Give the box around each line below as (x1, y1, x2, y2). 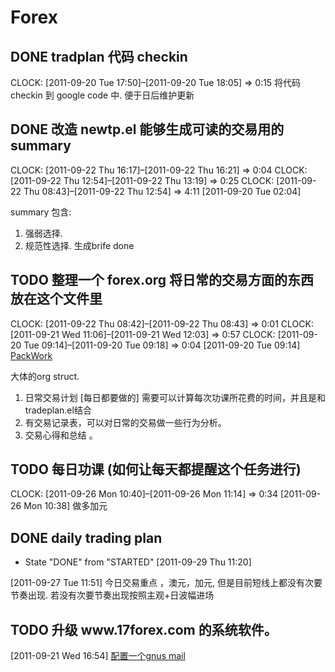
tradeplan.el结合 (24, 404, 92, 416)
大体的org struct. (10, 370, 80, 382)
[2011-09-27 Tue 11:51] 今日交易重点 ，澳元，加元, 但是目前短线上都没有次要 (10, 577, 323, 589)
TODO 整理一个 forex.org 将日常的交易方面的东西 (10, 272, 315, 289)
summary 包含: (10, 206, 72, 218)
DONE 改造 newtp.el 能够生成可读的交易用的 (10, 121, 285, 138)
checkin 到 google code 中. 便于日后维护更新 (10, 89, 195, 101)
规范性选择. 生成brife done (24, 239, 135, 251)
